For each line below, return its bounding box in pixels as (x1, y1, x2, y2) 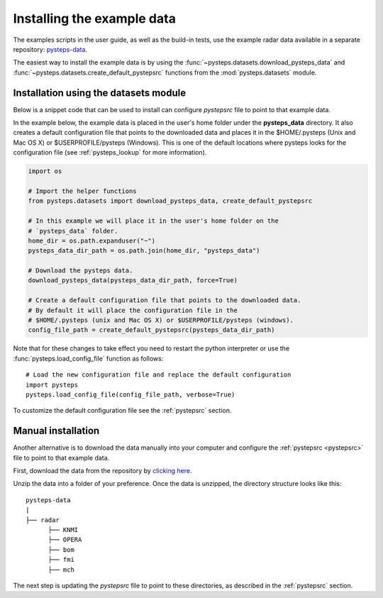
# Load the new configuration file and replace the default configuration (26, 371, 292, 379)
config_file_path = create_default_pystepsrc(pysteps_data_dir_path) (28, 326, 275, 334)
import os (28, 167, 62, 175)
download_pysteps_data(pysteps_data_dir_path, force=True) (28, 277, 238, 284)
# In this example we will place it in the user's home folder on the (28, 217, 279, 225)
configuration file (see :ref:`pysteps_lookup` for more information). (13, 148, 207, 157)
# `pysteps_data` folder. (28, 227, 118, 235)
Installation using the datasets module (13, 87, 187, 99)
